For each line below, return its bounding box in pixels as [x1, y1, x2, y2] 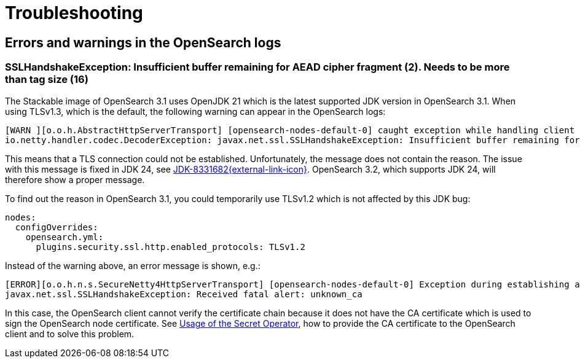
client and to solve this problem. [5, 328, 135, 339]
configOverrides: [15, 222, 98, 232]
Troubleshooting [5, 2, 143, 23]
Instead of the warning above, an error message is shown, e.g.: [5, 260, 261, 271]
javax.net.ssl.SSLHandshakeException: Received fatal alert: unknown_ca [5, 289, 362, 299]
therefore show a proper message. [5, 174, 145, 185]
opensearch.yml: [25, 232, 104, 242]
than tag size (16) [5, 73, 88, 86]
